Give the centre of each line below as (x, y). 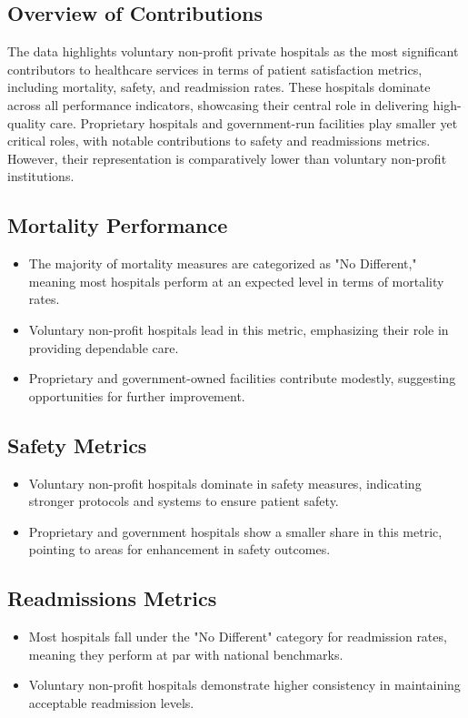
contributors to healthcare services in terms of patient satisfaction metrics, (215, 69)
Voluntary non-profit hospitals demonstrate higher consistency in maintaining (244, 685)
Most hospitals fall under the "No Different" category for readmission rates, (238, 637)
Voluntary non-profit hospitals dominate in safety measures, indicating (225, 483)
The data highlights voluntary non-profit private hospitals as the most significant (233, 51)
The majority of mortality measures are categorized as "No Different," (223, 263)
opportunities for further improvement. (137, 395)
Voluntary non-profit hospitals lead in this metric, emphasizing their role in (239, 329)
